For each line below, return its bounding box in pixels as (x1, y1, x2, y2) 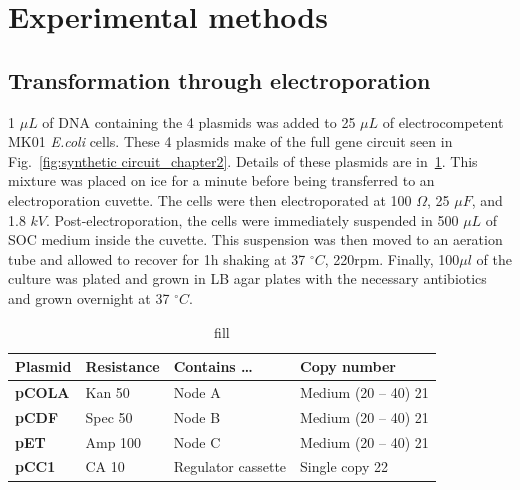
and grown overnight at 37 (8, 287, 170, 308)
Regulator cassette (173, 456, 287, 477)
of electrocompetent (382, 111, 504, 132)
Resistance (85, 356, 160, 377)
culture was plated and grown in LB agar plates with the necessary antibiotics (8, 268, 487, 289)
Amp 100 (85, 431, 142, 452)
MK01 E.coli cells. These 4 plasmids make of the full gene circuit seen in (8, 131, 453, 152)
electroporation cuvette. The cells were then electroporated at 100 (8, 189, 412, 210)
